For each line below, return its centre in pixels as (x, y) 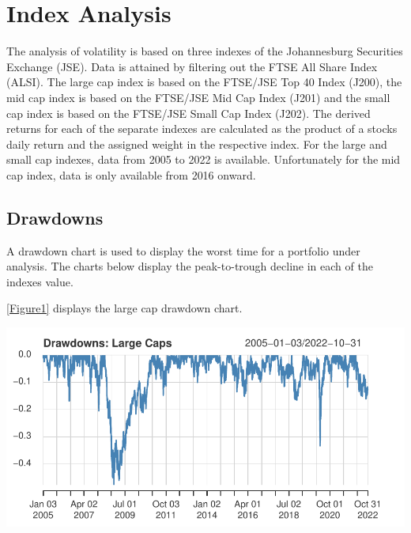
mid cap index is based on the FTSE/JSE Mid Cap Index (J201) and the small (198, 97)
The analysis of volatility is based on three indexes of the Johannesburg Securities (205, 51)
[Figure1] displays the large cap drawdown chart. (124, 308)
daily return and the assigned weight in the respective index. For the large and (197, 144)
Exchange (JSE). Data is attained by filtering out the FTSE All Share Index (192, 66)
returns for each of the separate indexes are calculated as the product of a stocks (202, 129)
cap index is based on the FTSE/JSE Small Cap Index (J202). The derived (189, 113)
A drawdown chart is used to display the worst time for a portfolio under (183, 250)
